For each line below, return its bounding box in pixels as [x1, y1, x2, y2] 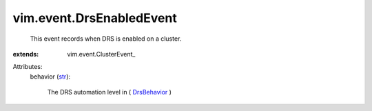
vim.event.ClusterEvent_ [67, 50, 136, 58]
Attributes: [12, 63, 43, 71]
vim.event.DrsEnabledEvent [12, 10, 177, 26]
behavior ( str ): [30, 72, 71, 81]
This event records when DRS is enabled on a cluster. [30, 34, 182, 43]
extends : [12, 50, 39, 58]
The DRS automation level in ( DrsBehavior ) [47, 88, 172, 97]
